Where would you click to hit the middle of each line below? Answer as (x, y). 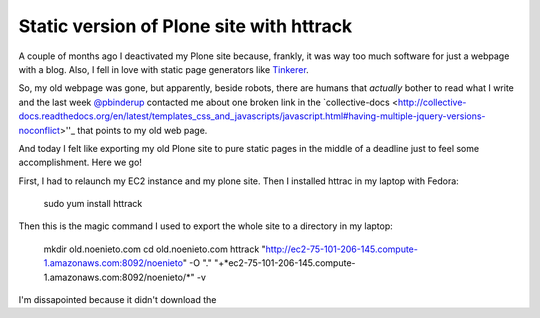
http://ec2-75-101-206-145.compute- (342, 249)
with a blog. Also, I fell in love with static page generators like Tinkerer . (163, 69)
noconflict (39, 130)
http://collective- (432, 102)
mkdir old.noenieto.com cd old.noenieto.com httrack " (155, 249)
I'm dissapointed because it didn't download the (117, 300)
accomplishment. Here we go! (80, 162)
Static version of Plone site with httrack (185, 26)
